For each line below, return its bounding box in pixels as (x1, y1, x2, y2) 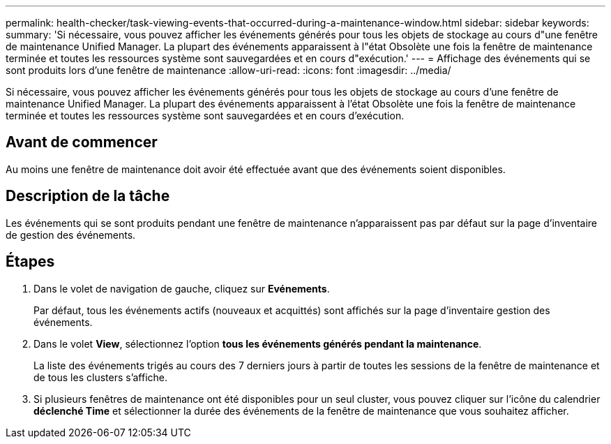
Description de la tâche (6, 187, 170, 205)
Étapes (6, 253, 55, 271)
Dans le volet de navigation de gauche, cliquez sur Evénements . (33, 282, 330, 295)
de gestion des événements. (6, 228, 136, 241)
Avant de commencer (6, 133, 158, 151)
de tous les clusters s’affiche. (33, 371, 168, 383)
